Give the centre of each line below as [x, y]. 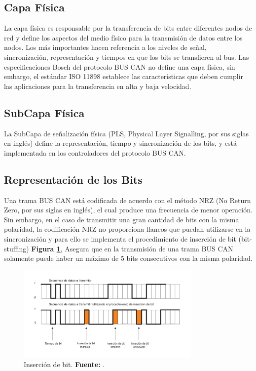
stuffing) [17, 248]
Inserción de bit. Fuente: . [64, 364]
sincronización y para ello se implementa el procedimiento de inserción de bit [120, 238]
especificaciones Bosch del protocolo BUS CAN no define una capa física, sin [120, 66]
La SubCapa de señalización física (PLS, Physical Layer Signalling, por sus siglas [126, 133]
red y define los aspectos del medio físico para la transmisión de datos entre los [123, 37]
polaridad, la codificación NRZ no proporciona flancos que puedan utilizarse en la [127, 229]
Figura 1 [46, 248]
